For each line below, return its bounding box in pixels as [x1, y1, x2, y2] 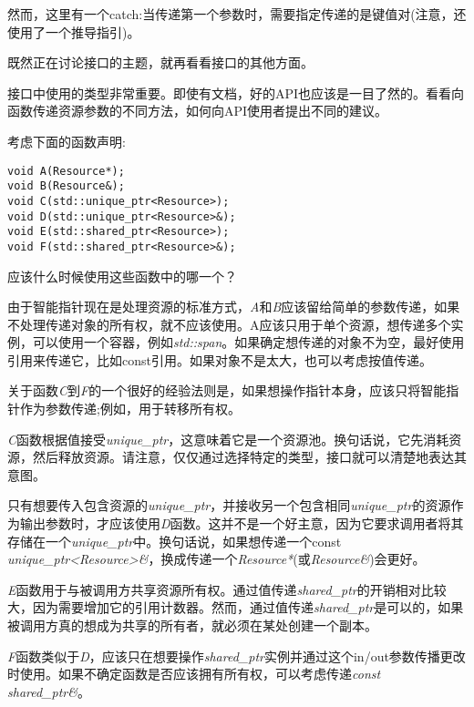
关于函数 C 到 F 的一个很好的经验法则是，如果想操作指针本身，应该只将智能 [7, 381, 447, 400]
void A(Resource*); [7, 164, 125, 178]
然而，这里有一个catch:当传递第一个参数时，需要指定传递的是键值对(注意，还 [7, 5, 467, 23]
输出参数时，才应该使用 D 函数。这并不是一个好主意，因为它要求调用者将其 [19, 514, 464, 533]
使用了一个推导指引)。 [7, 22, 140, 41]
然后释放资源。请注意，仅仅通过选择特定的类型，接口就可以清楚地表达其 [32, 447, 467, 466]
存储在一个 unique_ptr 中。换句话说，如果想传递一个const [7, 531, 342, 550]
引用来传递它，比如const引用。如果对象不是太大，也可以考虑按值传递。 [7, 350, 432, 369]
